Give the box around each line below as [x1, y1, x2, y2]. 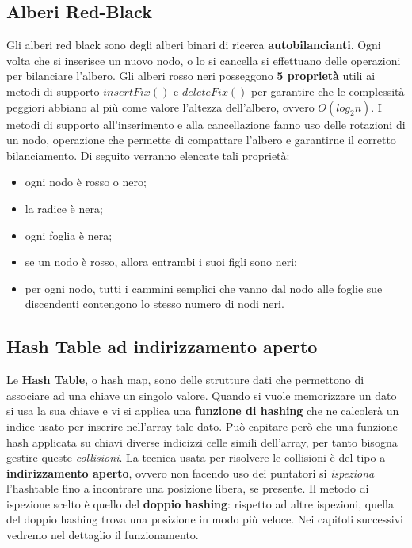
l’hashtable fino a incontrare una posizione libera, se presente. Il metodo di [6, 480, 369, 497]
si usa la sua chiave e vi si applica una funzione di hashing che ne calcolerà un [6, 402, 399, 419]
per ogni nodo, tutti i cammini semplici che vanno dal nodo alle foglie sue [25, 280, 383, 296]
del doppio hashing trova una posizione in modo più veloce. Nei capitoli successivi [6, 511, 403, 527]
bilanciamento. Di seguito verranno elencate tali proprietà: [6, 147, 290, 163]
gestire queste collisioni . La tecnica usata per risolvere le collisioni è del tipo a [6, 449, 386, 466]
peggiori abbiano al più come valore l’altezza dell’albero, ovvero [6, 98, 315, 115]
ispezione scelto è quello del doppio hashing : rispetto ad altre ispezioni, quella [6, 495, 394, 512]
